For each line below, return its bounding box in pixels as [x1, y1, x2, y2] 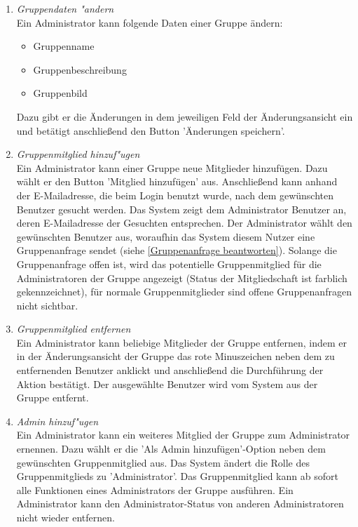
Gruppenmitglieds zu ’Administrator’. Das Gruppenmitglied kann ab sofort [16, 469, 338, 483]
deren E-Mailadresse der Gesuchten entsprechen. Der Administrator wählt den [16, 215, 352, 230]
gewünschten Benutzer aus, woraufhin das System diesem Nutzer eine [16, 229, 315, 244]
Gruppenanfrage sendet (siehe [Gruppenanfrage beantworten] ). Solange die [16, 243, 337, 258]
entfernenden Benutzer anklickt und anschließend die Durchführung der [16, 363, 324, 378]
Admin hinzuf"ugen [16, 413, 99, 428]
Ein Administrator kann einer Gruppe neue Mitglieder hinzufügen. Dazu [16, 160, 328, 175]
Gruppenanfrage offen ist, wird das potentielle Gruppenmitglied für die [16, 256, 322, 271]
